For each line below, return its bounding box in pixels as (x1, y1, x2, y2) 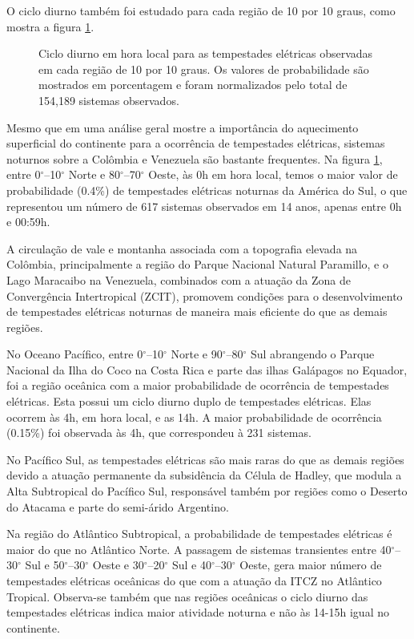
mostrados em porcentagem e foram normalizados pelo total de (38, 76, 348, 93)
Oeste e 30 (92, 556, 144, 573)
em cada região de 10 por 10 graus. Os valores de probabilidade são (38, 60, 369, 77)
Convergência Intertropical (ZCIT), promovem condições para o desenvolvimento (6, 287, 403, 304)
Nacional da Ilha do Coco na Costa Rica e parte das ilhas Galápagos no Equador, (6, 361, 408, 378)
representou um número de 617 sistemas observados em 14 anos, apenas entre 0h (6, 197, 402, 214)
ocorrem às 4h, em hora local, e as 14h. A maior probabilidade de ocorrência (6, 408, 382, 425)
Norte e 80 (68, 166, 120, 183)
